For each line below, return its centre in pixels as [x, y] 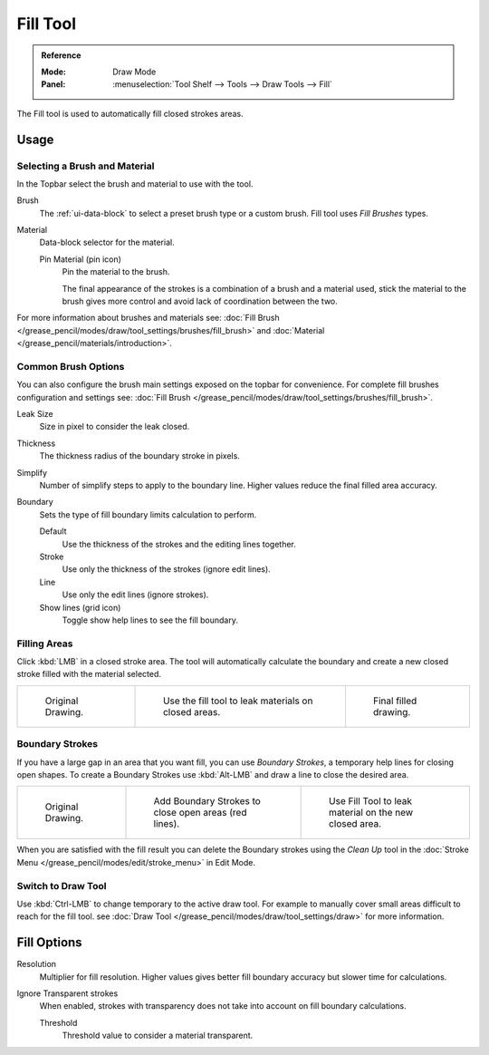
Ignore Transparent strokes [67, 993]
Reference [61, 55]
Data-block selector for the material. [107, 242]
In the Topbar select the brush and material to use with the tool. [135, 184]
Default [53, 531]
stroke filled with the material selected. [89, 674]
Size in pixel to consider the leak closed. [115, 427]
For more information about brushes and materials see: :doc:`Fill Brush [148, 318]
